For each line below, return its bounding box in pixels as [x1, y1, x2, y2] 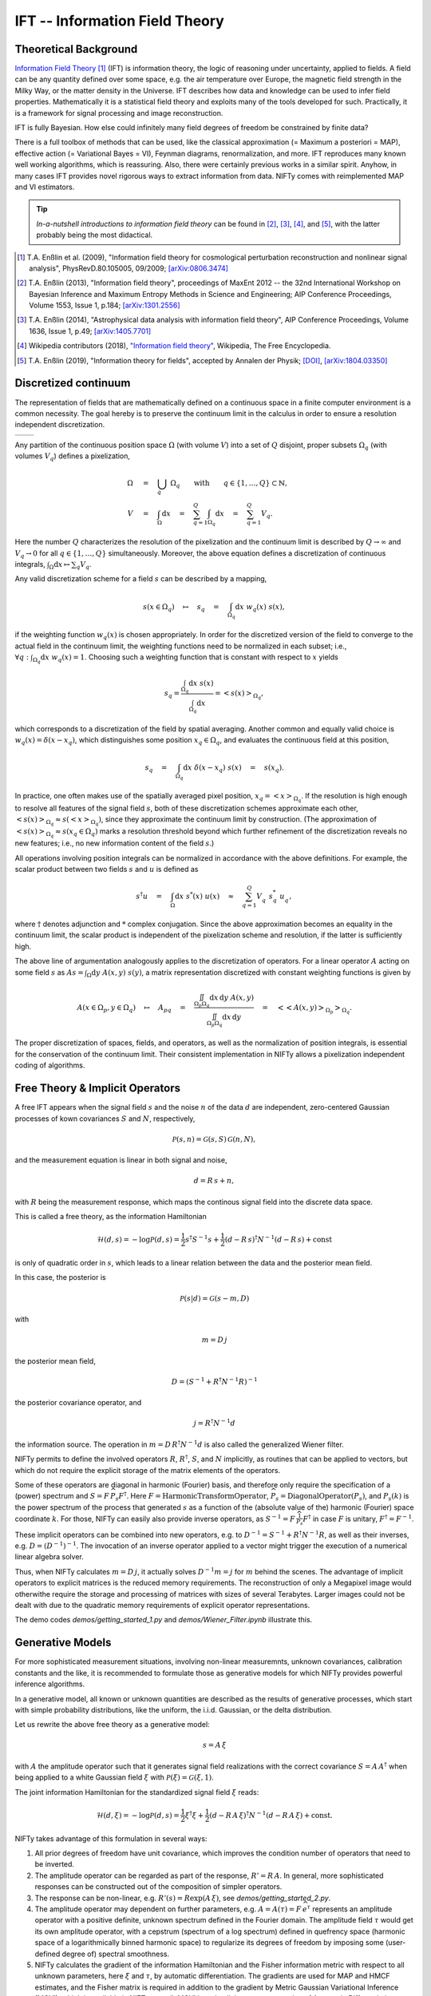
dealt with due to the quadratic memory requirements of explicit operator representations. [14, 1601, 310, 1610]
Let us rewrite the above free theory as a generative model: [14, 1720, 211, 1729]
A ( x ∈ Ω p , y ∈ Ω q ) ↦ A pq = [77, 1003, 187, 1014]
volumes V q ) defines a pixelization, [14, 451, 131, 462]
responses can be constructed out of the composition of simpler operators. [34, 1882, 283, 1891]
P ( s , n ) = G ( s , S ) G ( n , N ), [172, 1135, 255, 1143]
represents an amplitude [312, 1904, 393, 1914]
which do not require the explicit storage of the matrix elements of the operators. [14, 1465, 281, 1475]
